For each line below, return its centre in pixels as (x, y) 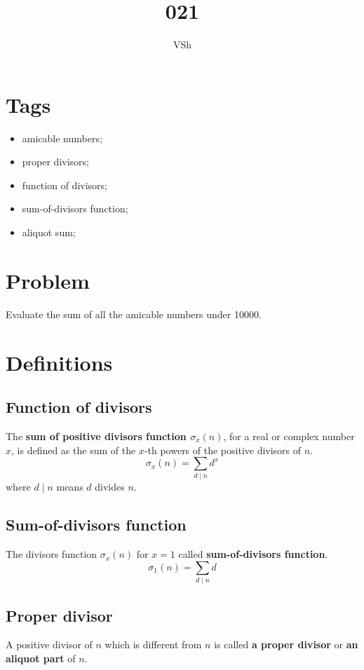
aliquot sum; (49, 232)
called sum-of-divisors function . (253, 554)
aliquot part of (41, 658)
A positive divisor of (49, 644)
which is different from (153, 644)
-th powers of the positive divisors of (223, 450)
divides (110, 487)
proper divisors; (55, 162)
